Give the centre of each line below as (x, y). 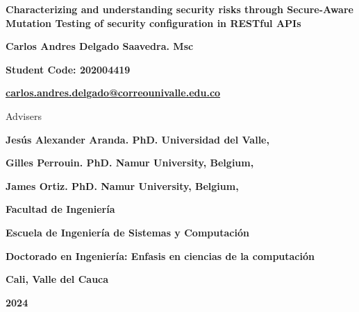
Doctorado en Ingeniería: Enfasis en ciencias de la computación (160, 255)
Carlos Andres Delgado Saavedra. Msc (100, 46)
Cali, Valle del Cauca (57, 279)
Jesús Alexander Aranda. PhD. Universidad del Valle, (137, 139)
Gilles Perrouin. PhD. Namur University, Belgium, (130, 163)
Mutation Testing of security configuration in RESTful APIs (153, 23)
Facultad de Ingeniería (60, 209)
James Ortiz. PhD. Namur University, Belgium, (122, 185)
